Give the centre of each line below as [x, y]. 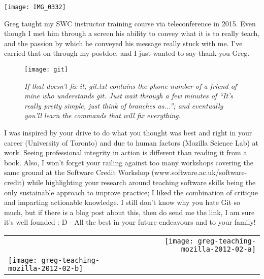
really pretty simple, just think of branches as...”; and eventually [124, 105]
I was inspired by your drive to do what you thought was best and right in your [128, 133]
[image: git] [46, 70]
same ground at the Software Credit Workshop [77, 172]
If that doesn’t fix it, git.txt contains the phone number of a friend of [131, 85]
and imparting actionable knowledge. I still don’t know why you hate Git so [122, 202]
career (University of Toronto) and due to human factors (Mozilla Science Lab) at [131, 142]
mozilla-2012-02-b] [46, 268]
